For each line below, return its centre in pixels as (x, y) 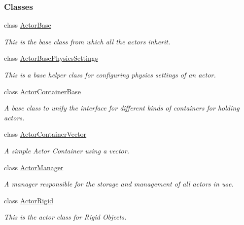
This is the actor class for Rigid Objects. (65, 217)
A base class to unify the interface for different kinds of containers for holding (122, 108)
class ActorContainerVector (45, 134)
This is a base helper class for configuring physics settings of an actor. (110, 75)
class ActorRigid (29, 200)
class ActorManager (34, 167)
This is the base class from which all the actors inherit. (87, 41)
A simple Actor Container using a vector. (67, 150)
